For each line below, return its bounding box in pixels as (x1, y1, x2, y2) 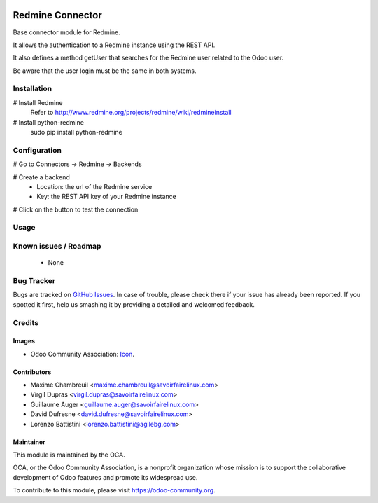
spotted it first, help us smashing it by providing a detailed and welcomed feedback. (13, 300, 255, 308)
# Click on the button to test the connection (13, 205, 139, 214)
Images (13, 337, 35, 345)
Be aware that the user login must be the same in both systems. (13, 67, 197, 75)
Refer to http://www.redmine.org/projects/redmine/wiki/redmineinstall (30, 109, 232, 117)
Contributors (13, 368, 52, 376)
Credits (13, 317, 38, 327)
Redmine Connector (13, 9, 103, 21)
